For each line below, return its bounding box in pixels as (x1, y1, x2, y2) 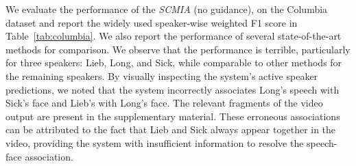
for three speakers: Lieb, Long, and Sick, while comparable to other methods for (5, 55, 342, 70)
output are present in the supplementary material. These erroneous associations (5, 109, 340, 123)
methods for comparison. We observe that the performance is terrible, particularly (5, 42, 351, 56)
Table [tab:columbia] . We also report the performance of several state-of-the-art (5, 29, 342, 43)
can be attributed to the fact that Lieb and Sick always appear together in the (5, 122, 336, 137)
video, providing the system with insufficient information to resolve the (5, 135, 304, 150)
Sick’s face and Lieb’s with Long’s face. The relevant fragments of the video (5, 96, 323, 110)
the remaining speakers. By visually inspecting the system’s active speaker (5, 68, 318, 83)
